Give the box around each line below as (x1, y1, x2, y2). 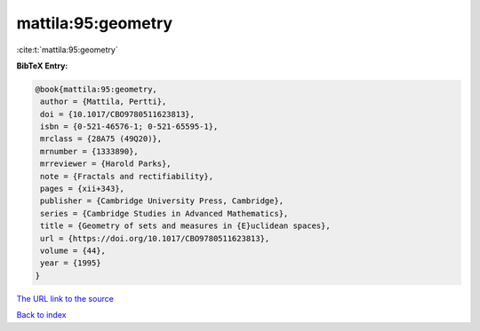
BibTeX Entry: (16, 60, 68, 71)
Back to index (16, 310, 67, 320)
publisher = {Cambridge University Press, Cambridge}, (40, 196, 284, 206)
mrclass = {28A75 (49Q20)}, (40, 134, 163, 144)
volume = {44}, (40, 246, 107, 256)
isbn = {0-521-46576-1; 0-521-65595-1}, (40, 122, 219, 132)
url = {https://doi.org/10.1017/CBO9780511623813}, (40, 233, 270, 243)
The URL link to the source (16, 293, 115, 303)
